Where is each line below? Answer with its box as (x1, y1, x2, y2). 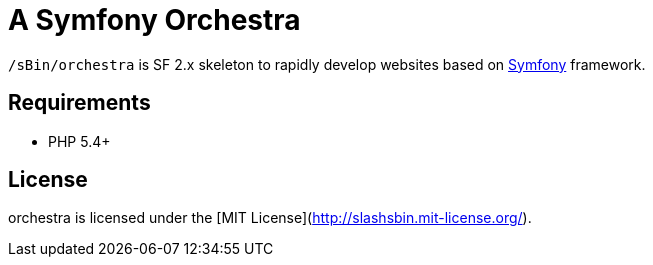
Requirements (8, 90, 151, 116)
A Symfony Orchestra (8, 3, 301, 37)
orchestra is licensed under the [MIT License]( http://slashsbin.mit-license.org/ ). (8, 209, 532, 227)
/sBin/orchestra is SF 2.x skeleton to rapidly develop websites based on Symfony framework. (8, 55, 646, 73)
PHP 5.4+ (48, 132, 111, 150)
